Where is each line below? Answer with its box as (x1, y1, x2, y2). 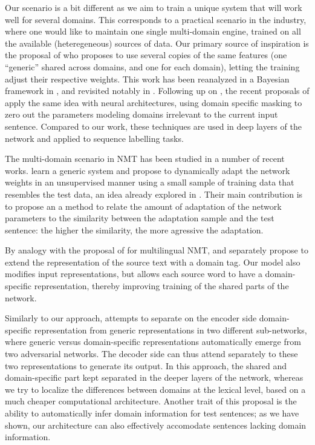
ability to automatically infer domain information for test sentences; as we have (5, 407, 299, 419)
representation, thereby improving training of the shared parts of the (34, 279, 289, 292)
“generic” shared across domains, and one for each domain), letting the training (5, 60, 300, 73)
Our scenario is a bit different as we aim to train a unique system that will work (5, 1, 302, 13)
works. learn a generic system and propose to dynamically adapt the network (5, 164, 290, 176)
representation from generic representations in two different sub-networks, (34, 323, 307, 336)
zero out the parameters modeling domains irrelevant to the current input (5, 108, 278, 121)
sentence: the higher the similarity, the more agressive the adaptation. (5, 223, 264, 236)
